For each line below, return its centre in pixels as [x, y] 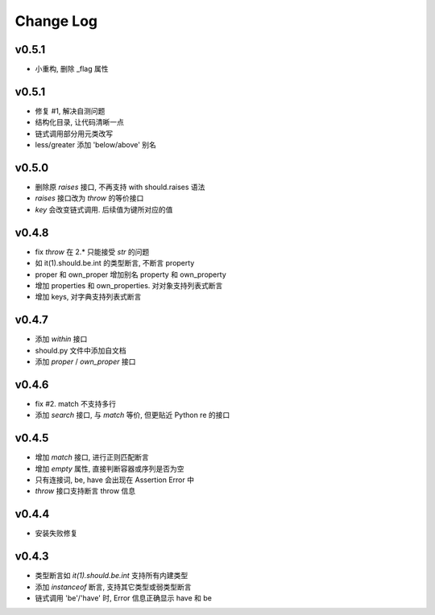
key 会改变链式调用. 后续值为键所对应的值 [104, 209]
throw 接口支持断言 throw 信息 [85, 491]
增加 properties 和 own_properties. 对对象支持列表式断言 [129, 285]
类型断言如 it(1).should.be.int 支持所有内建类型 [112, 576]
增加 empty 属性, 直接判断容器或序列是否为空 [110, 468]
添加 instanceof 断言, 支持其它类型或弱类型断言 [113, 587]
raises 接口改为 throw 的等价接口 [89, 198]
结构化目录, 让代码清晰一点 [79, 122]
